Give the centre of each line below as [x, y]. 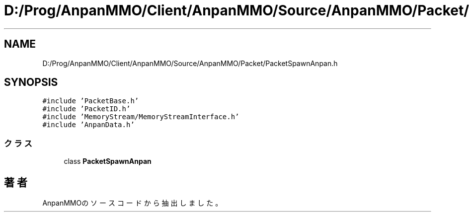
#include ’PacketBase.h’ [91, 101]
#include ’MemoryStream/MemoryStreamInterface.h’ [141, 117]
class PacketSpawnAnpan [108, 161]
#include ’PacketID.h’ [86, 109]
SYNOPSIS [31, 82]
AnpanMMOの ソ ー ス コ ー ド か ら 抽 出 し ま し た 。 [132, 203]
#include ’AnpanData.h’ [88, 125]
